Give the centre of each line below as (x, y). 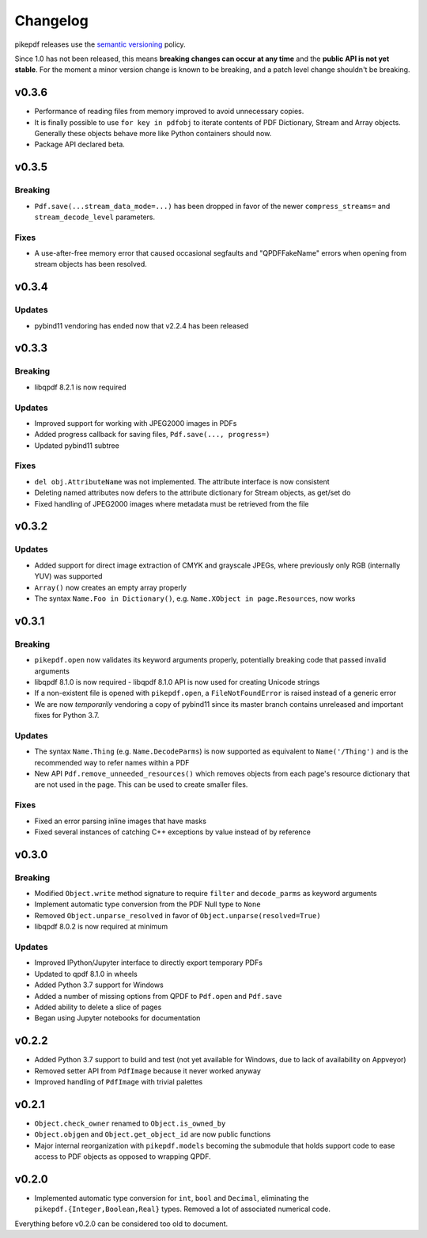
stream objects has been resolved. (91, 264)
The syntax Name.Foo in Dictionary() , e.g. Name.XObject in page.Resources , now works (195, 598)
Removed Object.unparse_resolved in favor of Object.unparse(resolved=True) (178, 915)
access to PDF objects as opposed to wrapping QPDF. (123, 1156)
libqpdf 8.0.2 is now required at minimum (101, 927)
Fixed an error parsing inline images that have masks (121, 821)
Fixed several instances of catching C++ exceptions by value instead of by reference (173, 832)
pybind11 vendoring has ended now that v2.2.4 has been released (142, 325)
